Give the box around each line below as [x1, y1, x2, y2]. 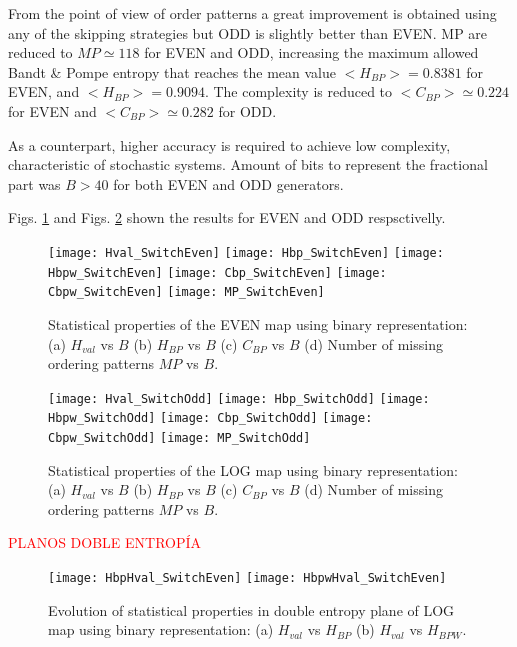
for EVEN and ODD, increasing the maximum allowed [144, 42, 479, 63]
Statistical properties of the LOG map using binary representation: [48, 459, 458, 480]
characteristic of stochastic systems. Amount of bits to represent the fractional [8, 154, 488, 175]
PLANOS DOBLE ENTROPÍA [8, 532, 202, 553]
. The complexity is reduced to [204, 81, 393, 102]
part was [8, 173, 61, 194]
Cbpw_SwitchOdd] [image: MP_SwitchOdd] [48, 431, 311, 445]
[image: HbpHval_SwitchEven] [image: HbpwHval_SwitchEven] [48, 571, 447, 586]
